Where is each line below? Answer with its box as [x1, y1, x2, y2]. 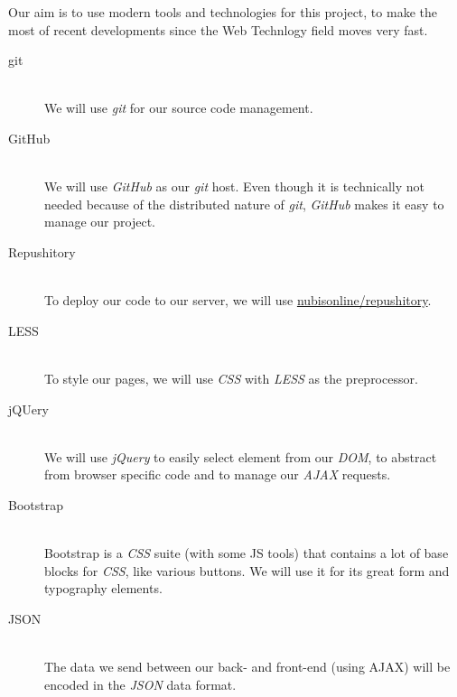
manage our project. [44, 212, 155, 231]
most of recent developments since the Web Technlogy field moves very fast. [8, 20, 428, 39]
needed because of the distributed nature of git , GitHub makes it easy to [44, 194, 444, 213]
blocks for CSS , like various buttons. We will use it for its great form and [44, 561, 450, 580]
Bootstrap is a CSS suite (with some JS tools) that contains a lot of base [44, 544, 449, 562]
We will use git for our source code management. [44, 98, 313, 117]
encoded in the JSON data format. [44, 674, 237, 693]
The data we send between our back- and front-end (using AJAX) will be [44, 657, 451, 676]
